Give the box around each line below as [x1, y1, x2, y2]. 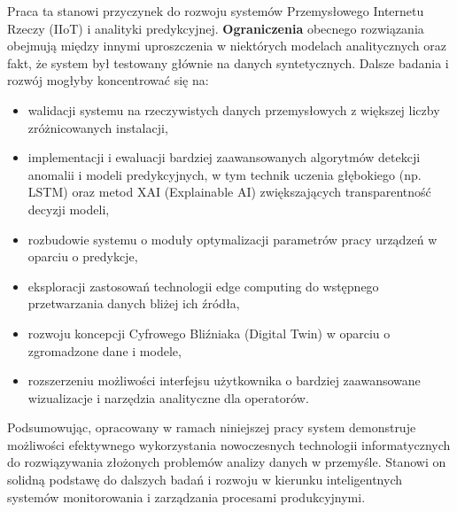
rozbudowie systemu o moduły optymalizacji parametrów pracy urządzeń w [27, 229, 438, 248]
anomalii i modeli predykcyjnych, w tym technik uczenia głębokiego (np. [27, 165, 422, 183]
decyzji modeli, [27, 199, 110, 218]
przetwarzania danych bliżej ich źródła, [27, 294, 240, 313]
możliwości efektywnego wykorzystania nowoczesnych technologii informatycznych [7, 435, 451, 454]
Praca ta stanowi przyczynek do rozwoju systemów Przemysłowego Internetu [7, 2, 424, 19]
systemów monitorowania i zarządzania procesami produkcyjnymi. [7, 487, 366, 506]
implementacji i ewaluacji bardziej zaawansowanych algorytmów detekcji [27, 148, 421, 167]
